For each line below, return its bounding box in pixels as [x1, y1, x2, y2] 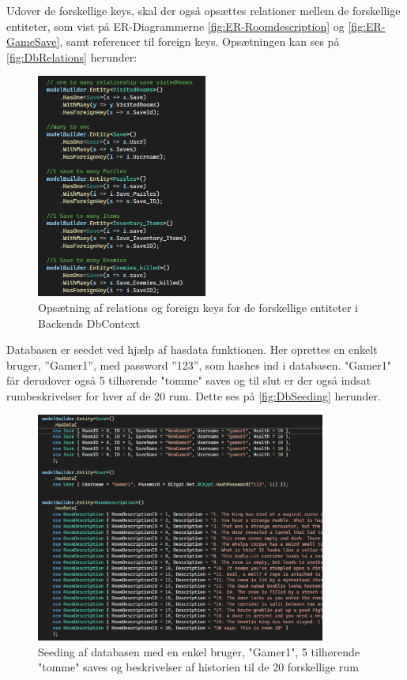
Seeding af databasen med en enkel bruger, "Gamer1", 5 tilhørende [38, 643, 360, 659]
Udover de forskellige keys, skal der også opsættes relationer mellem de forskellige [6, 2, 401, 18]
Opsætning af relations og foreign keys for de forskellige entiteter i [38, 299, 358, 315]
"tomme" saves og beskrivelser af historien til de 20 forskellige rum [38, 659, 359, 675]
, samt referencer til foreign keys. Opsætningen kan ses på [59, 33, 340, 50]
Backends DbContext [38, 314, 141, 331]
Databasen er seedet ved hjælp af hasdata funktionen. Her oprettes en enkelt [6, 341, 378, 358]
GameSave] [6, 33, 60, 50]
